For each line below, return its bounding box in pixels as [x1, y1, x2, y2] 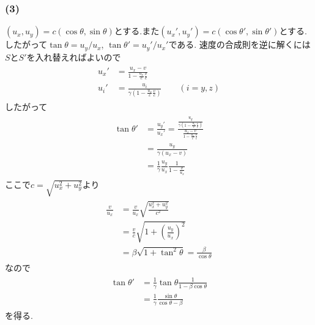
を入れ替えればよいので [26, 50, 121, 63]
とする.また [114, 24, 160, 37]
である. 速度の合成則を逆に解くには [168, 38, 311, 51]
